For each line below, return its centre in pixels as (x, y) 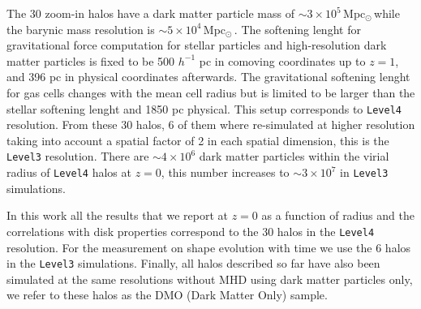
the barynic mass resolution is (81, 29)
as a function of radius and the (338, 215)
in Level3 (364, 172)
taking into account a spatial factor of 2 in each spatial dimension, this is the (198, 140)
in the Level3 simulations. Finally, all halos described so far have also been (193, 263)
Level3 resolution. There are (78, 156)
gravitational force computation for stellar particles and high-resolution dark (197, 45)
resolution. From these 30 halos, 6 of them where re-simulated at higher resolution (211, 124)
